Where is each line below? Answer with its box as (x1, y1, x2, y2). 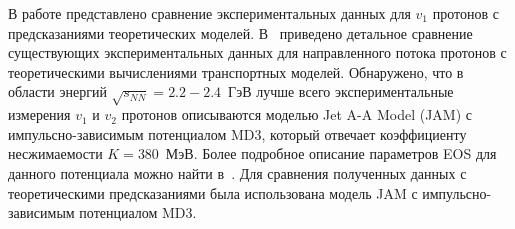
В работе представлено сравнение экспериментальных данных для (8, 3, 411, 23)
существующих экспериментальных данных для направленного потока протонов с (8, 42, 507, 63)
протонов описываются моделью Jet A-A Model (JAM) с (121, 104, 473, 125)
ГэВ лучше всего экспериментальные (228, 81, 454, 102)
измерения (8, 104, 71, 125)
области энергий (8, 81, 107, 102)
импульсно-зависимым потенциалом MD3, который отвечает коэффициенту (8, 123, 467, 144)
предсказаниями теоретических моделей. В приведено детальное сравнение (8, 22, 473, 43)
